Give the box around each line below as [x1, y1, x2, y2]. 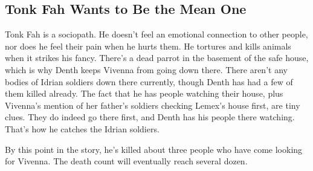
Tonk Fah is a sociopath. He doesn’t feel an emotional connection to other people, [5, 28, 308, 40]
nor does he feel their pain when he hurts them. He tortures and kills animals [5, 39, 291, 52]
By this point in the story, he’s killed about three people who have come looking [5, 143, 303, 155]
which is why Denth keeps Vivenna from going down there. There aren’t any [5, 63, 288, 76]
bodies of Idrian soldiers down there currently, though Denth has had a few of [5, 75, 293, 88]
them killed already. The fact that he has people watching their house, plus [5, 87, 283, 100]
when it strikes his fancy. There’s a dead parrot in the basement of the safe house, [5, 51, 309, 64]
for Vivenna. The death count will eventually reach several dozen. [5, 155, 248, 167]
